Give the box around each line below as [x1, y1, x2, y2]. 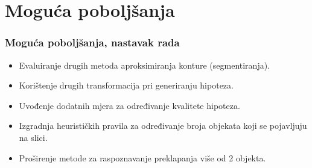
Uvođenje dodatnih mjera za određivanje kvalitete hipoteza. [19, 99, 240, 111]
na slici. [19, 131, 48, 143]
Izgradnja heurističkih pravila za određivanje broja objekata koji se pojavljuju [19, 119, 307, 132]
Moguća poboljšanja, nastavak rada [5, 35, 180, 50]
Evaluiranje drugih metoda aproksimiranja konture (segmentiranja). [19, 58, 270, 71]
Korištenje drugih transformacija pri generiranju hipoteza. [19, 79, 234, 92]
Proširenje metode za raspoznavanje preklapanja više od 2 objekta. [19, 151, 266, 164]
